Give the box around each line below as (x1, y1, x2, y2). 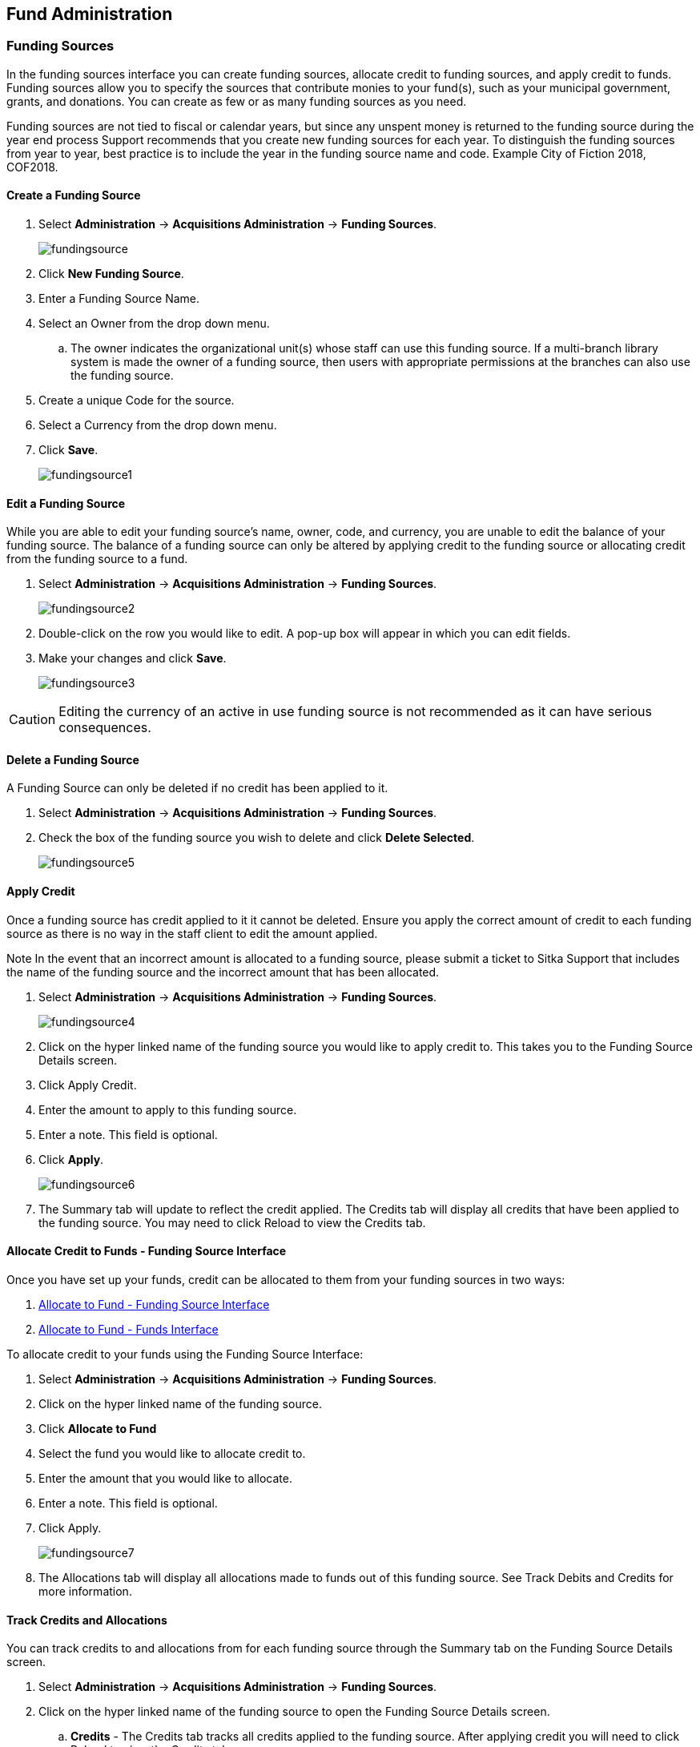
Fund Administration (6, 4, 173, 24)
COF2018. (6, 159, 58, 174)
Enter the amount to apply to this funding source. (38, 1102, 297, 1117)
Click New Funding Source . (38, 267, 184, 281)
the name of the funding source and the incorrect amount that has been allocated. (6, 964, 440, 979)
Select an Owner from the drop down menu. (38, 316, 270, 331)
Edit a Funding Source (6, 496, 126, 510)
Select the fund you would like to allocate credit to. (38, 1446, 306, 1460)
